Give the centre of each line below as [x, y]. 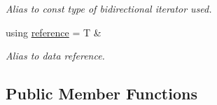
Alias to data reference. [55, 56]
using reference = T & [54, 32]
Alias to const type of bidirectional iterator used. [109, 8]
